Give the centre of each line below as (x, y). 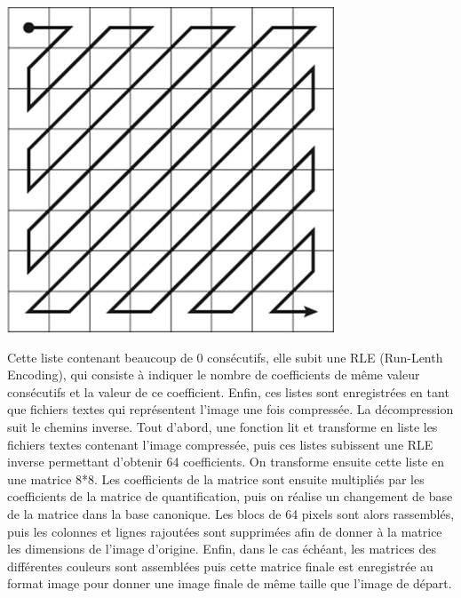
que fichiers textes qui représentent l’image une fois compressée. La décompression (230, 409)
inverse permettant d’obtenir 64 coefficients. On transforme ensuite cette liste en (226, 462)
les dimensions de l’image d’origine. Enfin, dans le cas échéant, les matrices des (222, 549)
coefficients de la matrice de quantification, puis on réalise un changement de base (230, 496)
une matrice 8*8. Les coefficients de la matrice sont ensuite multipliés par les (216, 478)
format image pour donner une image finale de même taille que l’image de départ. (230, 583)
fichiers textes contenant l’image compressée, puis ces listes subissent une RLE (220, 444)
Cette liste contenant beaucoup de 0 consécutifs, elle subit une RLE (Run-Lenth (225, 357)
